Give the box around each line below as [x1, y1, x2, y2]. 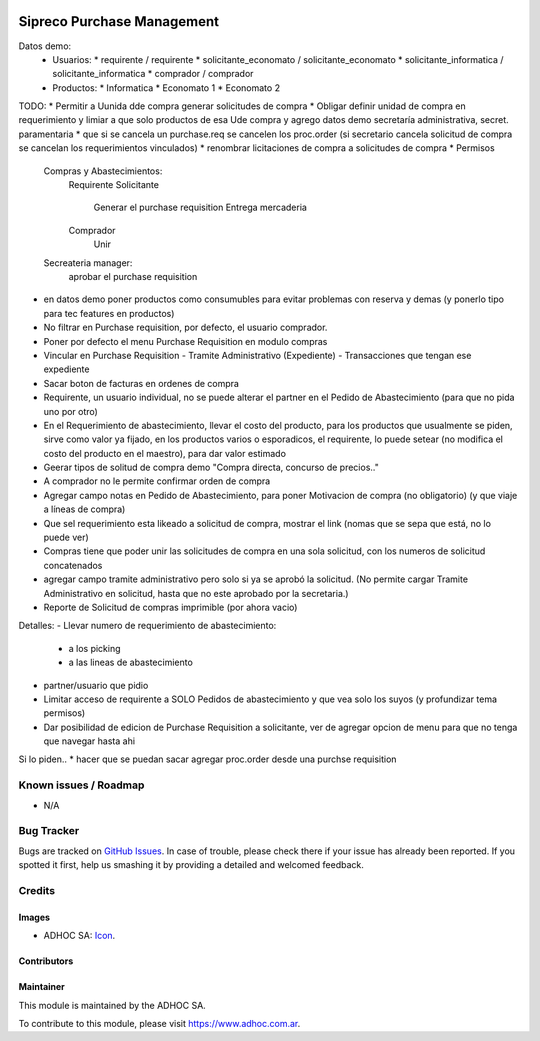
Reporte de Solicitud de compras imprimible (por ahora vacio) [43, 601, 298, 613]
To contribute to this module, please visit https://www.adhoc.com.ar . [18, 1017, 301, 1029]
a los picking [68, 642, 121, 654]
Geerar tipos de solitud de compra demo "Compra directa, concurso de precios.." [43, 461, 379, 474]
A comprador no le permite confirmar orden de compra [43, 475, 271, 487]
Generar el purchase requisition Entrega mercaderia [93, 201, 307, 214]
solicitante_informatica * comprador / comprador [52, 68, 254, 80]
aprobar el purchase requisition [68, 270, 198, 282]
